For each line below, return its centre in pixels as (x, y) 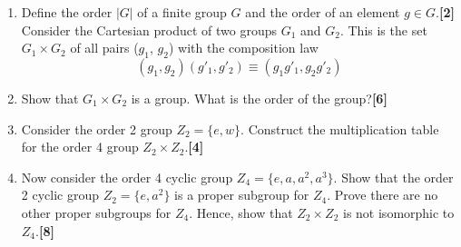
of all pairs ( (104, 48)
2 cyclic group (60, 195)
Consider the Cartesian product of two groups (149, 30)
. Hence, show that (241, 212)
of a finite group (182, 12)
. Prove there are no (383, 195)
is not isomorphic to (399, 212)
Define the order (67, 12)
